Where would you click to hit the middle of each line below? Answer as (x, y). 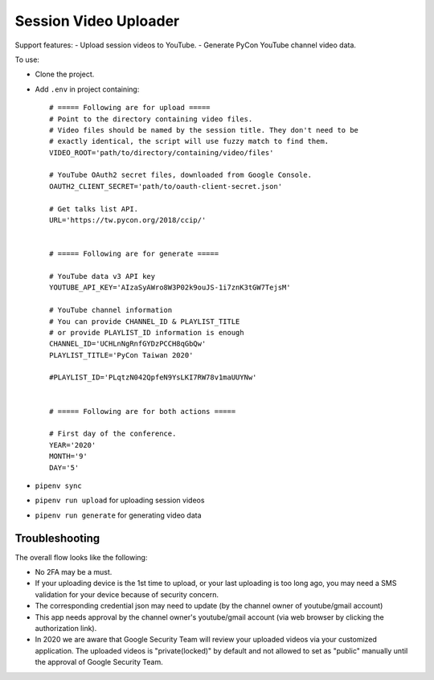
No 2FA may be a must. (74, 572)
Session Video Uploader (97, 21)
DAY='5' (64, 467)
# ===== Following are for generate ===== (134, 254)
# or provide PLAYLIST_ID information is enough (147, 332)
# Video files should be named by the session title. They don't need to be (204, 130)
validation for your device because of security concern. (127, 594)
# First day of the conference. (113, 434)
